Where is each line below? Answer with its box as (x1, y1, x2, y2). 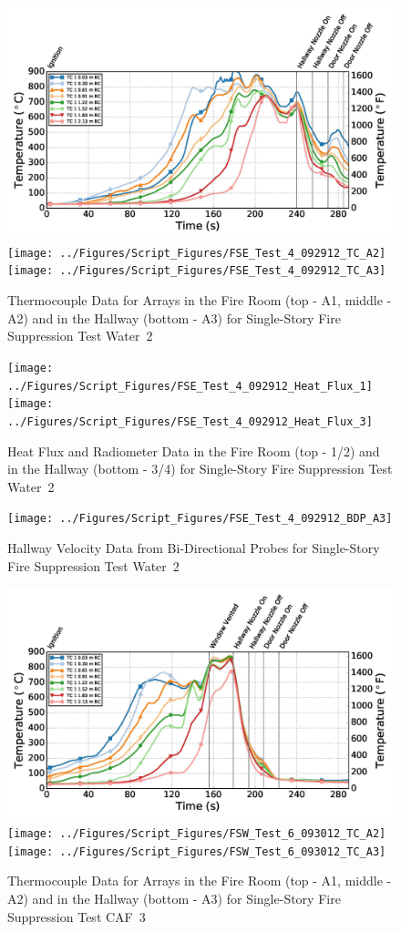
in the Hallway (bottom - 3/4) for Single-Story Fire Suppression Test (7, 459, 393, 478)
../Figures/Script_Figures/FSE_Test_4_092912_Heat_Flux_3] (7, 415, 373, 428)
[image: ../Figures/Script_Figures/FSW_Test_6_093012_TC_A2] (7, 827, 386, 840)
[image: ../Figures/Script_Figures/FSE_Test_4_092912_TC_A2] (7, 246, 386, 260)
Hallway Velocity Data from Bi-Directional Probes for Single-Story (7, 538, 380, 557)
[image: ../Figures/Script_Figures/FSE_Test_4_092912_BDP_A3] (7, 512, 393, 526)
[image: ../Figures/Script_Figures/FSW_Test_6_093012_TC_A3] (7, 845, 386, 858)
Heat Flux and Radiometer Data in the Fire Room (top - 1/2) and (7, 441, 380, 460)
